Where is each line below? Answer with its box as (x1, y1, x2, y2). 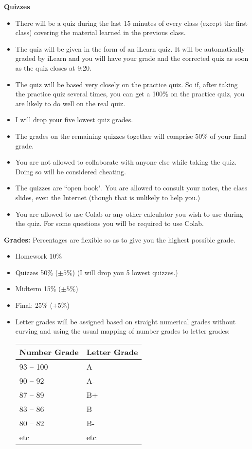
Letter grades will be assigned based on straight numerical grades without (15, 316, 236, 326)
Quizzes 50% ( (15, 267, 58, 277)
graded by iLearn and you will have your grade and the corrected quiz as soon (15, 53, 249, 63)
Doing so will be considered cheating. (15, 166, 126, 176)
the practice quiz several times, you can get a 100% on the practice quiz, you (15, 89, 245, 99)
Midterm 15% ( (15, 283, 61, 294)
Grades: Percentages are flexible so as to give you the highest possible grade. (4, 234, 235, 244)
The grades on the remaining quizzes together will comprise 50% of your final (15, 131, 246, 141)
